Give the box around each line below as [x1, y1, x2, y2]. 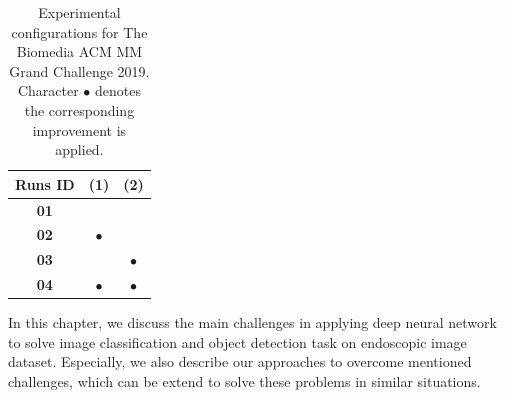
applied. [55, 139, 104, 160]
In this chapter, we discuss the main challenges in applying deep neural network [8, 312, 497, 333]
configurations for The [11, 21, 148, 42]
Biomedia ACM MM [16, 41, 143, 62]
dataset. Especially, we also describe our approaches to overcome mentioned [8, 351, 472, 372]
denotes [94, 80, 141, 101]
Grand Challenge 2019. [9, 60, 150, 81]
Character [17, 80, 79, 101]
